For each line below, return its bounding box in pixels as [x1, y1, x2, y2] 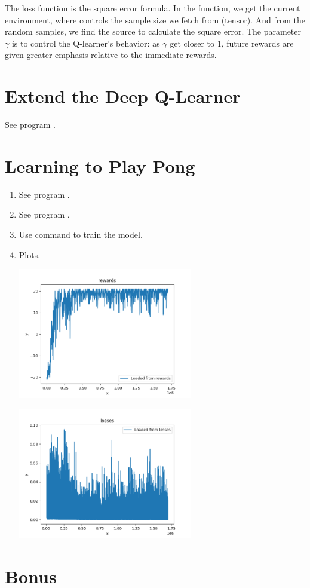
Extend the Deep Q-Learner [5, 84, 241, 108]
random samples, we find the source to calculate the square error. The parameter [5, 25, 302, 38]
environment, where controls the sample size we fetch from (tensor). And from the [5, 13, 305, 26]
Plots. [19, 248, 41, 261]
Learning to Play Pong [5, 153, 195, 177]
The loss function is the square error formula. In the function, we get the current [5, 2, 300, 14]
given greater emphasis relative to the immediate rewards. [5, 48, 217, 61]
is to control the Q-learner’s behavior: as [11, 36, 160, 49]
